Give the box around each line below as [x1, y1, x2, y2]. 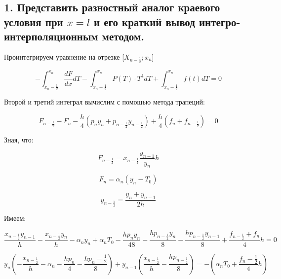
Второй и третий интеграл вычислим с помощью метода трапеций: [4, 97, 205, 107]
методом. [102, 29, 144, 44]
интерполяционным [4, 29, 98, 44]
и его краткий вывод [94, 14, 195, 29]
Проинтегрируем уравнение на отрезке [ [4, 51, 124, 62]
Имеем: [4, 213, 26, 223]
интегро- [199, 14, 241, 29]
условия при [4, 14, 63, 29]
